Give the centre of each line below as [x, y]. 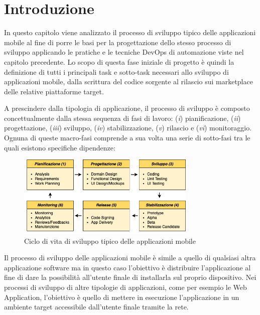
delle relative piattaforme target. [54, 91]
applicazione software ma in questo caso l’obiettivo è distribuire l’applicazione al [127, 267]
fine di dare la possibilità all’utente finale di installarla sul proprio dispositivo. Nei [130, 277]
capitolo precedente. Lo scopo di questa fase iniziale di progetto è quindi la [119, 61]
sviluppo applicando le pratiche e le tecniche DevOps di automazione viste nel [124, 52]
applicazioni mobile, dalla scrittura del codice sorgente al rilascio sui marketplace [128, 82]
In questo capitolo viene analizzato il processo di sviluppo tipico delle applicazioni [130, 32]
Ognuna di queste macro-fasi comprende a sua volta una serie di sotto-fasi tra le [127, 138]
